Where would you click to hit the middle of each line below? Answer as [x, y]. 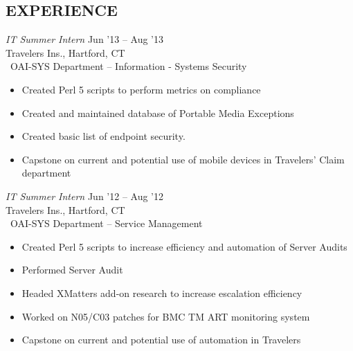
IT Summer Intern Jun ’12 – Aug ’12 [84, 196]
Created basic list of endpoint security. [103, 136]
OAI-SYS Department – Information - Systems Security [128, 66]
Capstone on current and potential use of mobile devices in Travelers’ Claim [183, 159]
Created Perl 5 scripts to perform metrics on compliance [141, 89]
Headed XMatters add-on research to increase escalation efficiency [162, 292]
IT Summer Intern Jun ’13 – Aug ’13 [84, 39]
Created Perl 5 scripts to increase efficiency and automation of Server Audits [184, 246]
